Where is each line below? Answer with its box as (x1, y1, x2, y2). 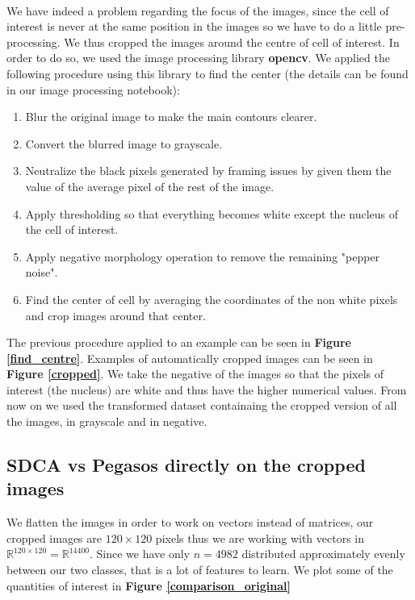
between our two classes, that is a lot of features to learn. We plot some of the (6, 561, 393, 578)
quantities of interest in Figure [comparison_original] (6, 577, 291, 594)
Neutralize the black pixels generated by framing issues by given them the (25, 162, 392, 179)
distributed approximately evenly (241, 545, 405, 562)
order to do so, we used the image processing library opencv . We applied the (6, 49, 390, 66)
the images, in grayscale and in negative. (6, 413, 207, 430)
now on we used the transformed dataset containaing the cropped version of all (6, 397, 397, 414)
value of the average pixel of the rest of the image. (25, 177, 275, 194)
